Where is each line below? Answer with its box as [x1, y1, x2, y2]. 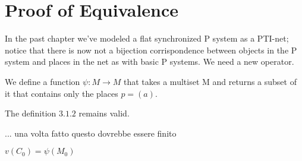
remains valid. [78, 107, 130, 119]
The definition [5, 107, 56, 119]
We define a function [5, 75, 80, 87]
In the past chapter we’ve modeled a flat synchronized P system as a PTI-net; [5, 32, 289, 45]
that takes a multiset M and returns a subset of [124, 75, 297, 87]
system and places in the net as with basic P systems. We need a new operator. [5, 55, 294, 68]
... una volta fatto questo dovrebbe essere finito [5, 127, 177, 139]
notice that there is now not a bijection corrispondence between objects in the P [5, 43, 297, 56]
